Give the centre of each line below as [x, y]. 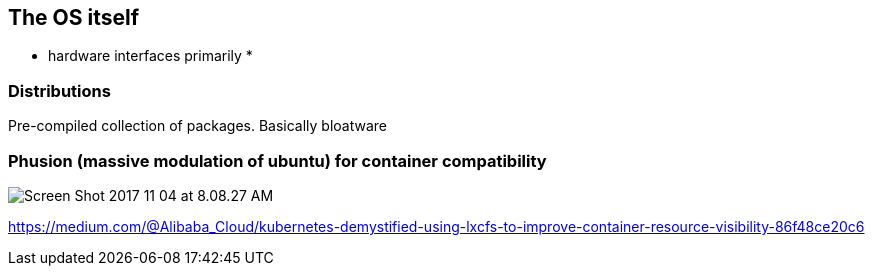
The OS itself [74, 17]
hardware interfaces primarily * [150, 56]
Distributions [59, 90]
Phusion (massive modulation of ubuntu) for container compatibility [277, 160]
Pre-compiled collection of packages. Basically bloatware [198, 126]
